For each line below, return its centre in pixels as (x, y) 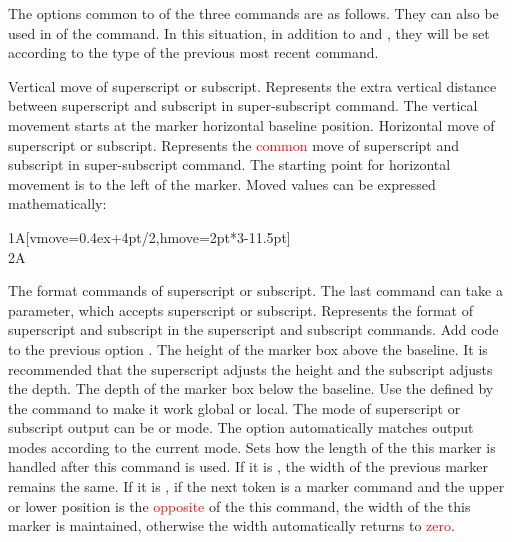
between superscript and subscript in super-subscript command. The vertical (243, 105)
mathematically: (57, 203)
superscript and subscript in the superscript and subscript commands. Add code (253, 329)
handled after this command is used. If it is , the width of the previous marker (248, 466)
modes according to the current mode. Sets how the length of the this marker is (252, 446)
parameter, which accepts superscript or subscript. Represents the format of (240, 309)
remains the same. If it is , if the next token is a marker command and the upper (256, 486)
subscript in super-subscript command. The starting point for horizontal (229, 164)
